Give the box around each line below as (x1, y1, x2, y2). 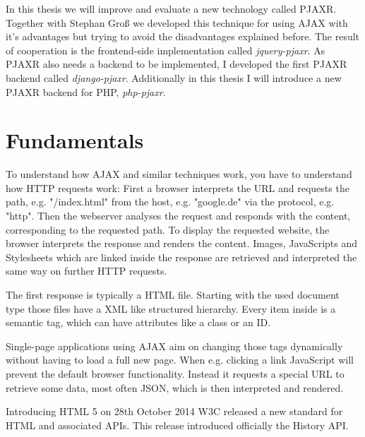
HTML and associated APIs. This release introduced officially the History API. (6, 417, 349, 432)
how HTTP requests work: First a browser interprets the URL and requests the (6, 180, 349, 195)
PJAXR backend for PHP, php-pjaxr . (6, 84, 166, 99)
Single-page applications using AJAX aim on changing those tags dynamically (6, 338, 343, 353)
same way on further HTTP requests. (6, 263, 167, 278)
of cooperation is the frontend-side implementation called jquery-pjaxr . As (6, 42, 325, 57)
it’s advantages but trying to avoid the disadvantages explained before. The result (6, 29, 360, 44)
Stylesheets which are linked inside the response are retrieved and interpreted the (6, 249, 357, 264)
